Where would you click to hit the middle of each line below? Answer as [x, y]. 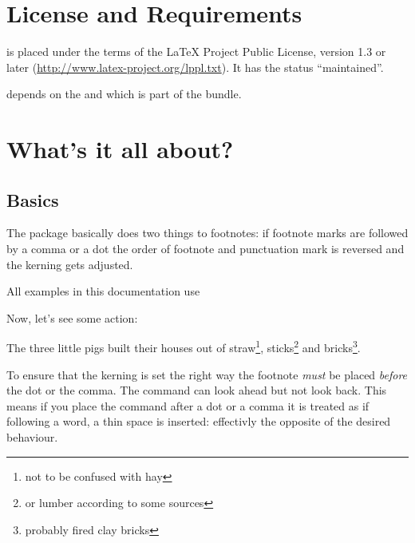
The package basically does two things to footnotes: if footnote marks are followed [207, 233]
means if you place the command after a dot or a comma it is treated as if [188, 405]
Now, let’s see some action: [72, 317]
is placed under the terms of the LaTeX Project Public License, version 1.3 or [196, 52]
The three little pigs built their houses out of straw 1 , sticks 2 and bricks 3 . [184, 347]
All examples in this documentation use [103, 291]
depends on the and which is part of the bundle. [124, 94]
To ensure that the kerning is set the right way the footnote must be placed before [207, 374]
